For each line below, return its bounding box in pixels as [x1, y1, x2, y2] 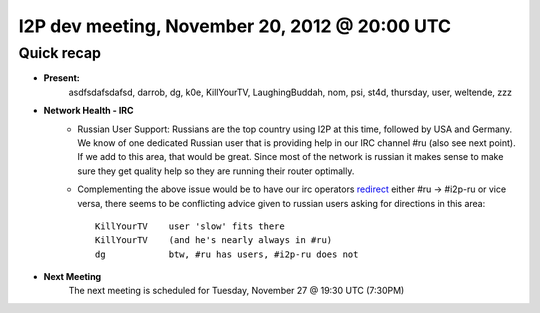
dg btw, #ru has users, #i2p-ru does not [95, 248, 359, 260]
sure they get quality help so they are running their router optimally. [77, 165, 355, 177]
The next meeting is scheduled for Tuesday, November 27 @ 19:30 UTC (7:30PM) [68, 285, 405, 297]
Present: [43, 72, 80, 84]
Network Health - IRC [43, 105, 134, 117]
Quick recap [18, 44, 102, 62]
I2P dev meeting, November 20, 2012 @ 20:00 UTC [18, 15, 452, 37]
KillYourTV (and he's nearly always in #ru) [95, 235, 333, 246]
